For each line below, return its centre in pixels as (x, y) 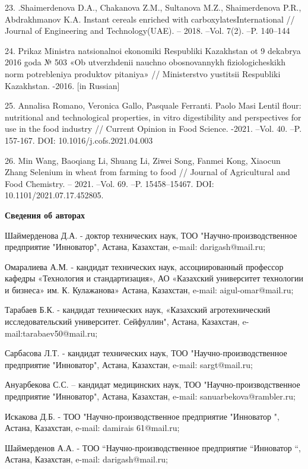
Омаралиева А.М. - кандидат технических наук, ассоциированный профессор (144, 266)
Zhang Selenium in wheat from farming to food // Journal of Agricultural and (147, 172)
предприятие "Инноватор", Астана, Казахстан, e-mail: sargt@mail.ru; (129, 364)
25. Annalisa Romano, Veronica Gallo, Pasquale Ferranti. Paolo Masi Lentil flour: (153, 105)
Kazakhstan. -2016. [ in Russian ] (62, 85)
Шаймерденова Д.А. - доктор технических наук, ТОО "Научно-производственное (151, 235)
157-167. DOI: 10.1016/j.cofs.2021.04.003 (79, 140)
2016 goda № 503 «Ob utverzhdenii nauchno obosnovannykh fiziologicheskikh (145, 62)
